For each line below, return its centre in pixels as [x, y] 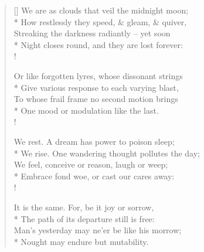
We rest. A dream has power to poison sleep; [94, 141]
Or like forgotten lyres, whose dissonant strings [98, 75]
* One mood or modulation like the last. [86, 110]
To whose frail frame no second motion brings [96, 99]
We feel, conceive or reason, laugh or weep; [91, 164]
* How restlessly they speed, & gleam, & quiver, [100, 21]
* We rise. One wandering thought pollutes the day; [107, 153]
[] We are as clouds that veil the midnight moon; [101, 10]
